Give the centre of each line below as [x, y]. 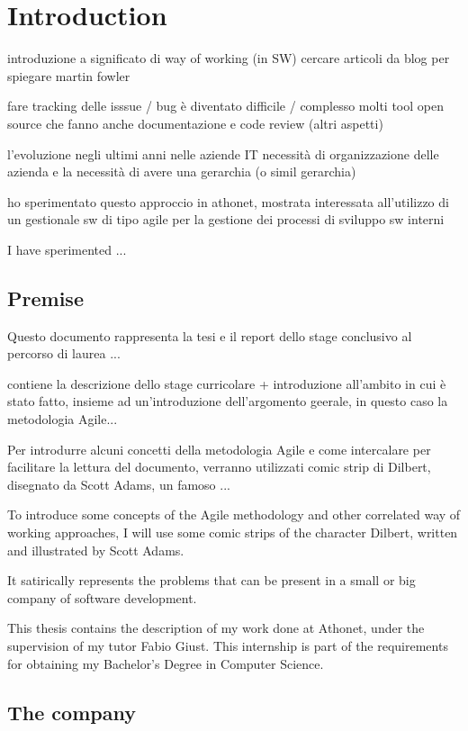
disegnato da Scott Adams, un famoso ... [119, 484]
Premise [45, 298]
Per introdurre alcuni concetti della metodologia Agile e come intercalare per [219, 449]
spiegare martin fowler [69, 75]
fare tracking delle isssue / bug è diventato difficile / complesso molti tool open [225, 106]
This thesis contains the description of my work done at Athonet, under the [216, 628]
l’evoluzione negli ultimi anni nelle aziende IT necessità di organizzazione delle [223, 153]
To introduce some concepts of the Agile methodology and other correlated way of [234, 514]
